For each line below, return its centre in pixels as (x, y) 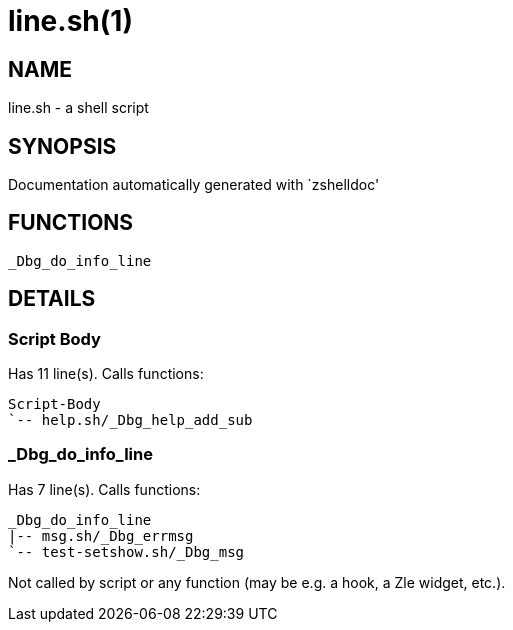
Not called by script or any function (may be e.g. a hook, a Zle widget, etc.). (257, 582)
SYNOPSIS (62, 146)
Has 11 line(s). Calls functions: (106, 374)
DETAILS (52, 299)
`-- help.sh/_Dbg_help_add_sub (130, 420)
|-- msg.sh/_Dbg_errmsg (101, 535)
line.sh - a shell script (78, 108)
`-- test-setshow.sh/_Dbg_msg (126, 551)
